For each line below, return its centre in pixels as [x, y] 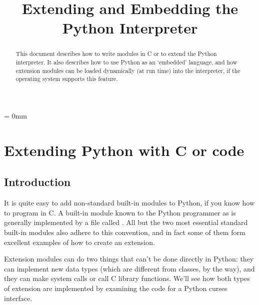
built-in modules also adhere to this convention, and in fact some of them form [125, 232]
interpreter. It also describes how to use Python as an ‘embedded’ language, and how [126, 62]
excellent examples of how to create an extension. [79, 242]
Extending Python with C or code [124, 150]
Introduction [37, 182]
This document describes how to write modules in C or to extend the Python [116, 54]
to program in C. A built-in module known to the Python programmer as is [120, 212]
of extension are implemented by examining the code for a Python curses [116, 288]
